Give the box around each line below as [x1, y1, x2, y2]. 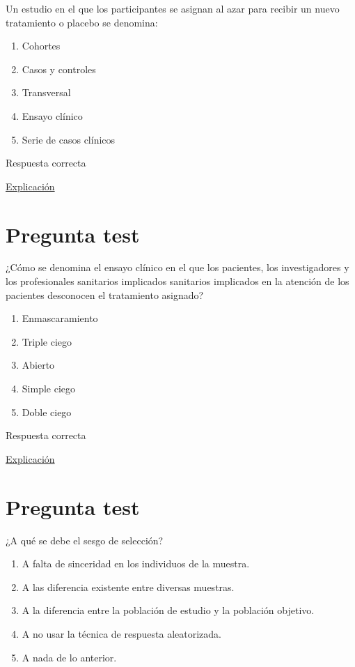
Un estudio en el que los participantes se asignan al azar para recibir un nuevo [6, 1, 340, 15]
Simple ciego [22, 381, 76, 396]
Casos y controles [22, 61, 96, 76]
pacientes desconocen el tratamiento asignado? [6, 287, 204, 302]
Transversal [22, 85, 71, 100]
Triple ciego [22, 334, 72, 348]
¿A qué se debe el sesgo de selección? [6, 532, 164, 547]
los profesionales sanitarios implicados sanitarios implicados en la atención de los [6, 274, 349, 289]
